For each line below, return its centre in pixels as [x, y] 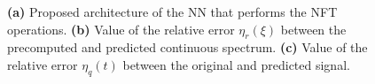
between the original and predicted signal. [236, 64]
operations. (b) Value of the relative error [121, 29]
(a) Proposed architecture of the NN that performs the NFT [172, 11]
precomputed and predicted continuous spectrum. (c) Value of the [187, 47]
